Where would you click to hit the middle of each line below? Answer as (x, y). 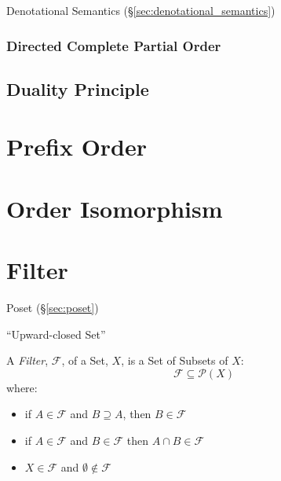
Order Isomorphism (115, 208)
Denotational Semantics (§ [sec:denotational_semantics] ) (141, 10)
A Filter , (27, 360)
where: (22, 387)
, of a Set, (85, 360)
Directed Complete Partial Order (114, 45)
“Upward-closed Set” (56, 334)
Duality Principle (78, 88)
